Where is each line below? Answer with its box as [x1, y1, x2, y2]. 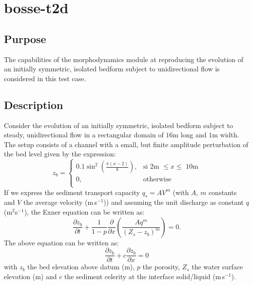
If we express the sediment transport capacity [4, 187, 140, 197]
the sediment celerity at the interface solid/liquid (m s [64, 271, 225, 281]
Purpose [4, 31, 46, 46]
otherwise [143, 176, 172, 183]
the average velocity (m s [23, 197, 97, 207]
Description [4, 97, 63, 112]
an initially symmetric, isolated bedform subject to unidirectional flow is [4, 64, 220, 74]
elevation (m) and [4, 271, 57, 281]
